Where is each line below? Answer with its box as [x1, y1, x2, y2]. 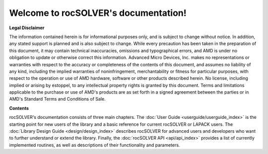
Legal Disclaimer [9, 25, 45, 31]
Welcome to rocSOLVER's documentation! [9, 7, 187, 18]
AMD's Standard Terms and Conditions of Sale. [9, 96, 106, 102]
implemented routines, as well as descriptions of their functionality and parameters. [9, 142, 180, 148]
